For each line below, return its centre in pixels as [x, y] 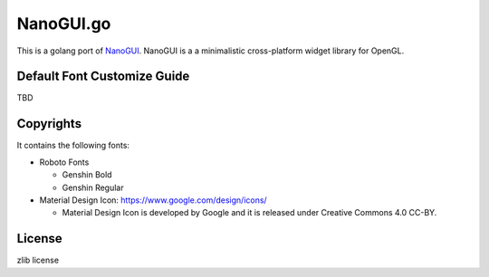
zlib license [38, 260]
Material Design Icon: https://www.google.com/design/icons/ [153, 200]
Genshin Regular [93, 187]
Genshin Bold [87, 175]
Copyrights [49, 124]
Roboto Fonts [64, 162]
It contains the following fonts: [73, 146]
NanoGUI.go [64, 24]
